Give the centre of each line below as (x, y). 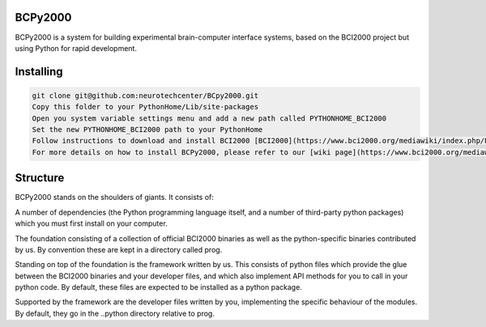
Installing (39, 72)
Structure (40, 178)
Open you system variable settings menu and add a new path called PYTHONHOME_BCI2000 (209, 118)
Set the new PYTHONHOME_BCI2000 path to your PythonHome (147, 130)
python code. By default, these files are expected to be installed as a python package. (159, 287)
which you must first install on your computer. (91, 223)
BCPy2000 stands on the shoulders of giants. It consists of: (114, 197)
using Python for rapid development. (76, 48)
